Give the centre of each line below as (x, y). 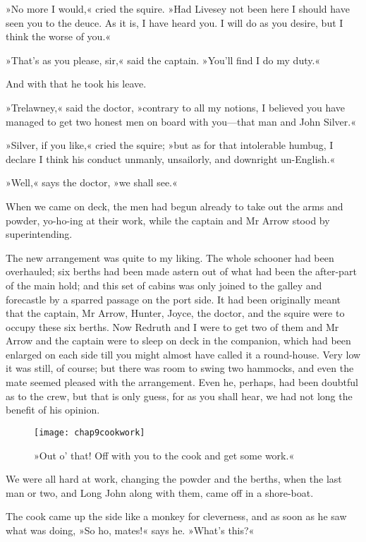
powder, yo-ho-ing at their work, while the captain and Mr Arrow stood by (168, 220)
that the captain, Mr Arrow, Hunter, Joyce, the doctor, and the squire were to (175, 313)
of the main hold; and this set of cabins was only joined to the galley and (164, 285)
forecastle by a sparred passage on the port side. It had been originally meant (173, 299)
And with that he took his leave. (76, 84)
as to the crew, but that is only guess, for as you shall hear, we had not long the (179, 396)
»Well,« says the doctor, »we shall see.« (92, 182)
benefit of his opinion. (53, 410)
